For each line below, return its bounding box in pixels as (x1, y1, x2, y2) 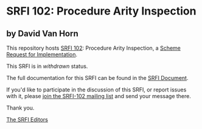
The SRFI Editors (6, 116, 49, 123)
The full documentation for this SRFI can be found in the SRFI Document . (6, 74, 189, 81)
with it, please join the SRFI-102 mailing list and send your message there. (6, 93, 192, 99)
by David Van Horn (6, 28, 78, 39)
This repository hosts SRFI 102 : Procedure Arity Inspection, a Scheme (6, 44, 181, 51)
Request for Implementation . (6, 51, 78, 58)
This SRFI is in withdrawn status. (6, 62, 88, 70)
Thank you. (6, 104, 35, 111)
